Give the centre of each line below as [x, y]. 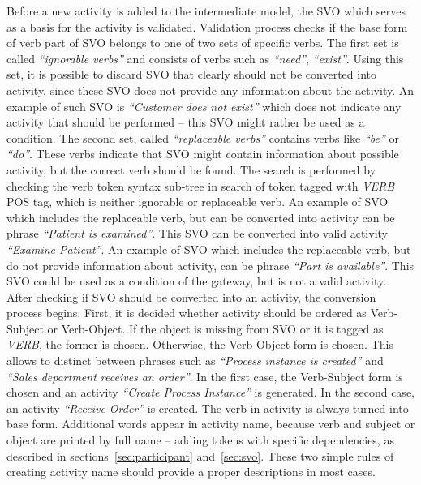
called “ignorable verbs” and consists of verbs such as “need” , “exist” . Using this [205, 58]
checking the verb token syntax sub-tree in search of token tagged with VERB [201, 185]
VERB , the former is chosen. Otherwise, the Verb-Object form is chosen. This [200, 344]
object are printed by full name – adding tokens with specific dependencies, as [200, 440]
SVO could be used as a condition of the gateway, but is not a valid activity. [197, 281]
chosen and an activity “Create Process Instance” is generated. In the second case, [210, 392]
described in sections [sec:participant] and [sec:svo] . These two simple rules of [200, 455]
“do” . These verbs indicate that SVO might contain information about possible [203, 154]
